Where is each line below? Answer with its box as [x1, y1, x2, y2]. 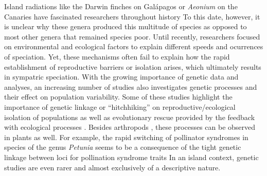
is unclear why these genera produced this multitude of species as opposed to [4, 21, 247, 32]
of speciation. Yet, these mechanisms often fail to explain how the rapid [4, 51, 230, 62]
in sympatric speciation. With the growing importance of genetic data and [4, 71, 239, 82]
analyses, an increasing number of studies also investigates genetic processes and [4, 81, 257, 92]
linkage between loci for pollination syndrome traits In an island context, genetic [4, 151, 259, 162]
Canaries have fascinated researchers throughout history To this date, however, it [4, 11, 260, 22]
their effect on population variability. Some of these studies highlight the [4, 91, 233, 102]
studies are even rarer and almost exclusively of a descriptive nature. [4, 162, 221, 172]
